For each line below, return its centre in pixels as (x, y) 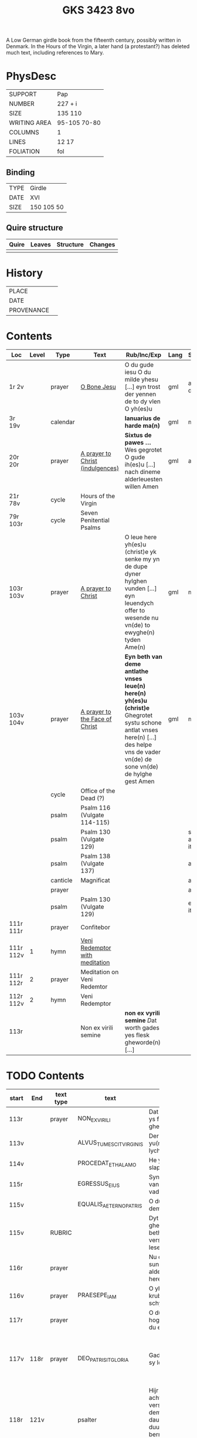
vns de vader (143, 752)
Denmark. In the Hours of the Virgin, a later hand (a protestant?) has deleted (98, 46)
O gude (135, 457)
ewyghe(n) (140, 632)
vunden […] (141, 588)
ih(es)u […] (140, 464)
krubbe (159, 1295)
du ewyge (162, 1327)
